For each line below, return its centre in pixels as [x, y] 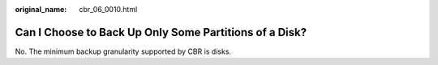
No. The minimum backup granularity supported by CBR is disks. [123, 51]
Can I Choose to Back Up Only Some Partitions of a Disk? [161, 32]
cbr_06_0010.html [108, 9]
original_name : [41, 9]
